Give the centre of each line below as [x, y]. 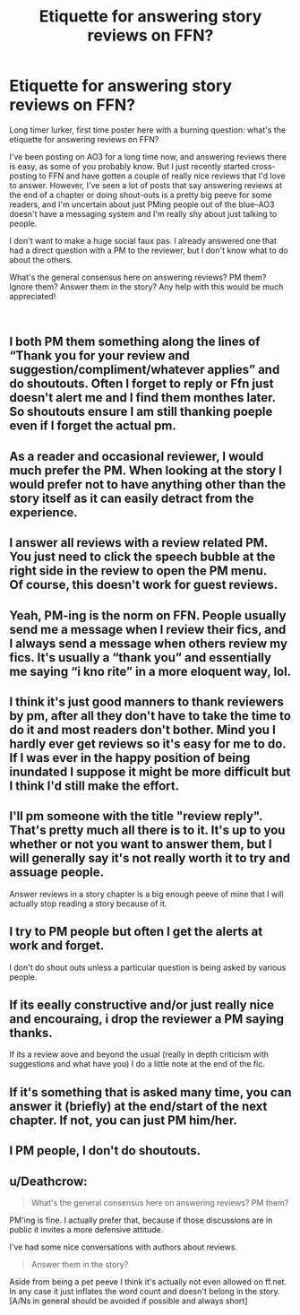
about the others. [41, 260]
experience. [43, 512]
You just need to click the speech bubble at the [142, 557]
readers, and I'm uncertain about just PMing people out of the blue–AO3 [142, 204]
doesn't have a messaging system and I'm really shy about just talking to [143, 213]
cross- [263, 166]
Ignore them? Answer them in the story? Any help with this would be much [146, 286]
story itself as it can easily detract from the [132, 498]
